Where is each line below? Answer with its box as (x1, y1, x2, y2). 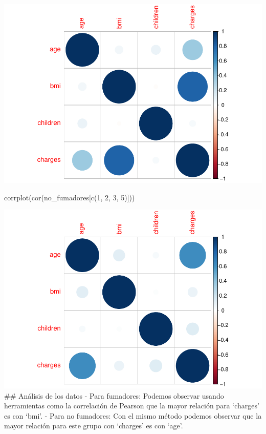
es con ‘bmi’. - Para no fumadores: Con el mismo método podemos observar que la (4, 410, 262, 421)
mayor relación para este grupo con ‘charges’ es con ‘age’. (4, 420, 183, 431)
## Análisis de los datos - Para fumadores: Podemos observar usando (4, 390, 224, 401)
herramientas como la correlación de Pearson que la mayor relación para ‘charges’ (4, 400, 259, 411)
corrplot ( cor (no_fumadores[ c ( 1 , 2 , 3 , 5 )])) (4, 192, 135, 202)
